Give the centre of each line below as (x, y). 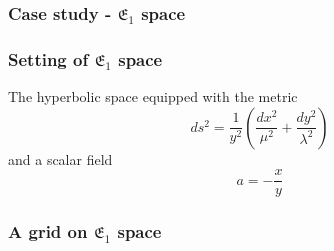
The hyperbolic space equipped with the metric (153, 96)
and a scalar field (60, 158)
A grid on (48, 231)
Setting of (48, 58)
